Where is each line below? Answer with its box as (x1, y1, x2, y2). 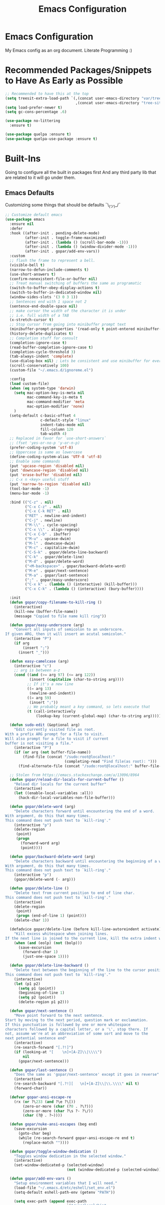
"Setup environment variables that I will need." (14, 1180, 118, 1185)
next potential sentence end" (5, 1036, 67, 1041)
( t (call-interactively (27, 709, 76, 714)
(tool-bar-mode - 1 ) (9, 486, 50, 491)
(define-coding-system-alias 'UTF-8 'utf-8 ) (9, 454, 102, 459)
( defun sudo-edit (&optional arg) (9, 722, 80, 728)
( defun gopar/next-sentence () (9, 1008, 74, 1013)
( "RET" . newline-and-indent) (25, 514, 87, 518)
